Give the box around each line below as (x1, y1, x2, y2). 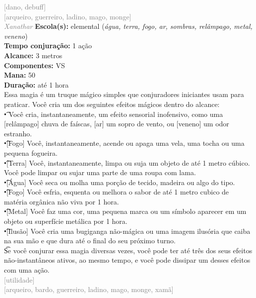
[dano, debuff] (4, 1, 46, 11)
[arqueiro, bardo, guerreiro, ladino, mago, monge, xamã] (4, 284, 174, 295)
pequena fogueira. (4, 147, 58, 158)
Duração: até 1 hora (4, 79, 69, 90)
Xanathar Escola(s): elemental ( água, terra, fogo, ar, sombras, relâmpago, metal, (4, 21, 253, 31)
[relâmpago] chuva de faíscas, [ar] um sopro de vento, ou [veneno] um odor (4, 118, 229, 129)
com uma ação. (4, 265, 50, 275)
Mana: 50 (4, 70, 36, 80)
